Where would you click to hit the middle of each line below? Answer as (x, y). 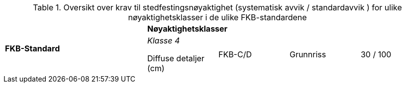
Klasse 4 (163, 41)
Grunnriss (308, 54)
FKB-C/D (235, 54)
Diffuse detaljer (176, 58)
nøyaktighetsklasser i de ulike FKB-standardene (217, 17)
